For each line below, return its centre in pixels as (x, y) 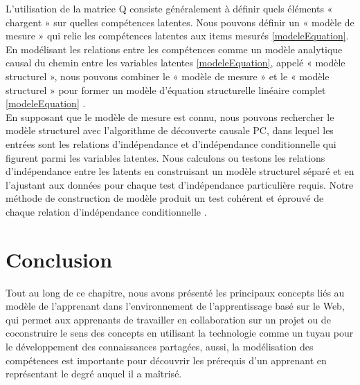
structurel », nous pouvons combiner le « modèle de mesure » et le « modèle (168, 76)
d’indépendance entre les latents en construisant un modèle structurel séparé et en (180, 171)
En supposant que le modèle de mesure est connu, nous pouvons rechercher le (170, 116)
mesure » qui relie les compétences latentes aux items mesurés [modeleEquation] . (177, 36)
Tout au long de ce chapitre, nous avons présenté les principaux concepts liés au (175, 292)
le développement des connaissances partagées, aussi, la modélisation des (160, 346)
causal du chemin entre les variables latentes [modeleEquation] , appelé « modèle (175, 63)
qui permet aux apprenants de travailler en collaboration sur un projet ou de (168, 319)
